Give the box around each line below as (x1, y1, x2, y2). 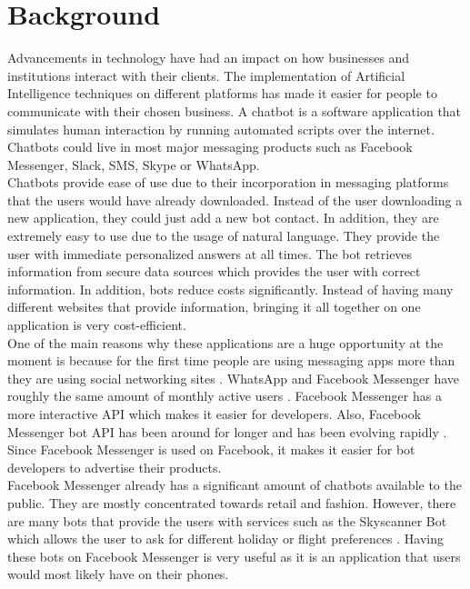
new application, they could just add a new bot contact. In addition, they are (7, 208, 439, 227)
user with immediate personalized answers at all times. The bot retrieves (7, 244, 413, 263)
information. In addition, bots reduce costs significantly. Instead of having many (7, 279, 454, 298)
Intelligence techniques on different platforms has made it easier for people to (7, 84, 437, 103)
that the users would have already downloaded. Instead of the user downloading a (7, 190, 463, 209)
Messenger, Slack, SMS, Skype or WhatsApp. (7, 155, 260, 174)
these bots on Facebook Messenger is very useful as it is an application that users (7, 546, 461, 565)
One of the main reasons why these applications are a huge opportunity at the (7, 333, 444, 352)
